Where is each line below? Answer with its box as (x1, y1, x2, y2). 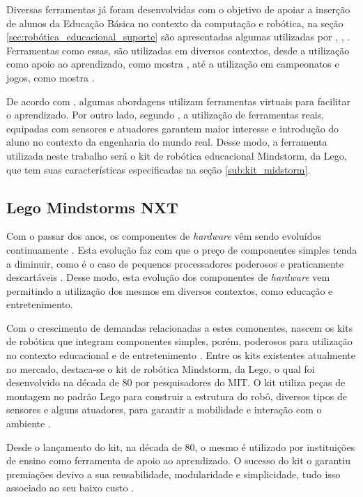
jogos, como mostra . (6, 70, 95, 84)
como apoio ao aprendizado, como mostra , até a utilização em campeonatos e (6, 56, 339, 71)
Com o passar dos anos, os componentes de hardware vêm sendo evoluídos (6, 229, 322, 243)
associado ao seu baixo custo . (6, 480, 134, 495)
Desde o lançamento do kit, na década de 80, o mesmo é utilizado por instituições (6, 439, 355, 454)
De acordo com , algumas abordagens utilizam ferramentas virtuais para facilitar (6, 93, 350, 108)
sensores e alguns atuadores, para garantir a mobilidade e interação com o (6, 402, 322, 417)
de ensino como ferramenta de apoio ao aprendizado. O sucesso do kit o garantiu (6, 453, 350, 468)
